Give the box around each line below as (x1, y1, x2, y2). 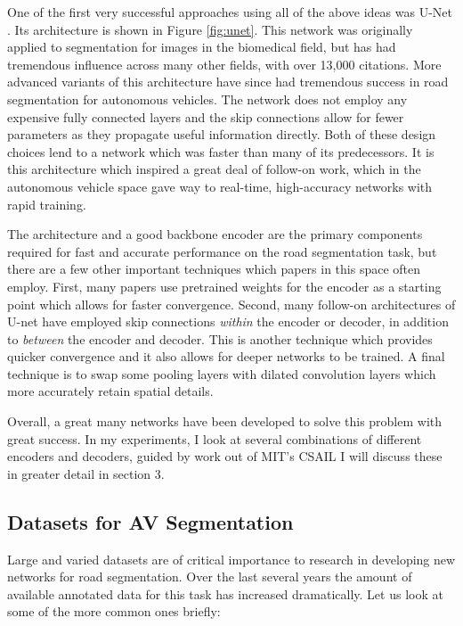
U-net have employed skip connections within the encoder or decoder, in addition (7, 312, 449, 331)
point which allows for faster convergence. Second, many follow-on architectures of (7, 294, 456, 313)
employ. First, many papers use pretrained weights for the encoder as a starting (7, 276, 442, 295)
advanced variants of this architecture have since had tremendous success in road (7, 72, 449, 91)
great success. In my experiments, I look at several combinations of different (7, 429, 422, 448)
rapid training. (7, 194, 86, 213)
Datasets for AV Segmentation (7, 507, 294, 535)
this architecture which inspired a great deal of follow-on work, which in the (7, 160, 421, 178)
